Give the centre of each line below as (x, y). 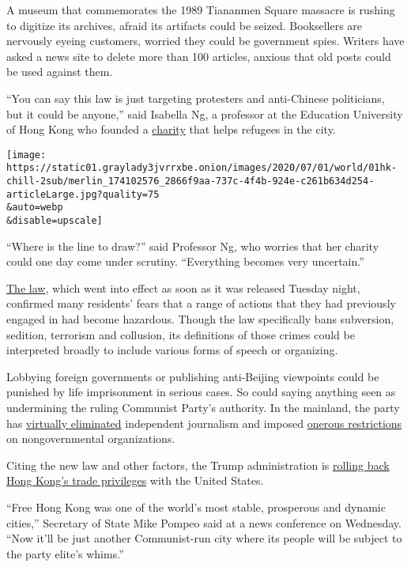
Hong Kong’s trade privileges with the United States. (135, 480)
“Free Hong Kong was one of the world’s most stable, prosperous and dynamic (196, 507)
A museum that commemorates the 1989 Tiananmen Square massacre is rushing (201, 9)
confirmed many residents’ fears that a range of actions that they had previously (201, 303)
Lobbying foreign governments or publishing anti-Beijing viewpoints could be (193, 376)
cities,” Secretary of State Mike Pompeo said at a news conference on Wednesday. (204, 522)
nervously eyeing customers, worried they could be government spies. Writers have (205, 41)
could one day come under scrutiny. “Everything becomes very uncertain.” (185, 261)
